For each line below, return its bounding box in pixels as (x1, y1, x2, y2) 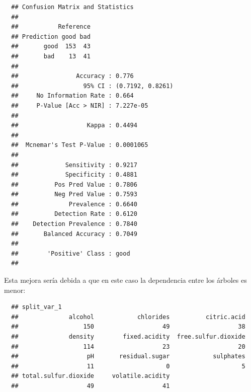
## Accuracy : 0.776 (11, 72, 134, 80)
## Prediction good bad (11, 33, 91, 40)
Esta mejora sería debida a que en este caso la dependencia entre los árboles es (4, 275, 247, 285)
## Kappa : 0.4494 (11, 122, 137, 129)
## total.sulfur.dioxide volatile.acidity (11, 372, 170, 380)
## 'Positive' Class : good (11, 250, 130, 257)
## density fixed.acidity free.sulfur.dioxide (11, 333, 245, 340)
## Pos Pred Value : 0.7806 (11, 181, 137, 188)
